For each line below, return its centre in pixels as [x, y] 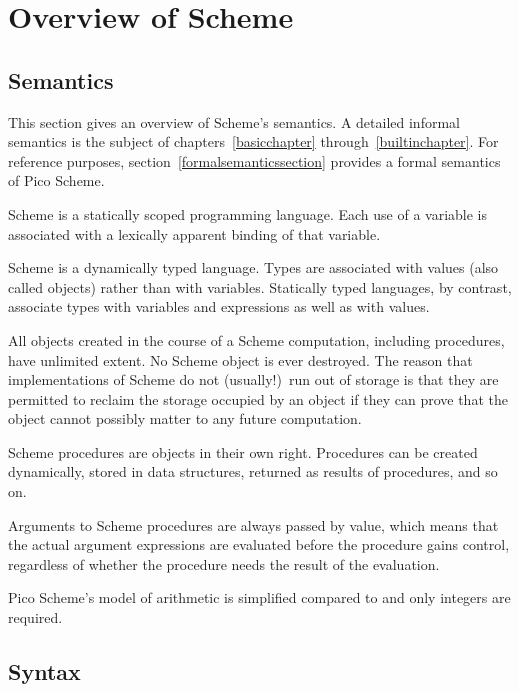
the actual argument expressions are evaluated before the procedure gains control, [259, 544]
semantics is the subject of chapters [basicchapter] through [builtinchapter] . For [253, 141]
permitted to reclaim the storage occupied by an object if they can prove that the [258, 398]
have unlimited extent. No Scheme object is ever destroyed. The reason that [240, 359]
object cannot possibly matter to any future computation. [185, 418]
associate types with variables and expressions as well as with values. [219, 306]
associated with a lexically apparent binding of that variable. [194, 233]
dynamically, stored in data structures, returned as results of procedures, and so [253, 471]
